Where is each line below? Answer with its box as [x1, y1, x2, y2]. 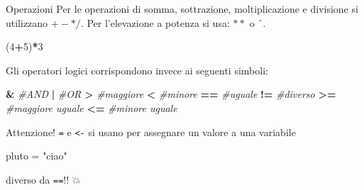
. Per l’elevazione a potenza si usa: [80, 15, 230, 30]
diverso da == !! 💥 [6, 172, 81, 186]
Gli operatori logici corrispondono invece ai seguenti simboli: [6, 62, 268, 77]
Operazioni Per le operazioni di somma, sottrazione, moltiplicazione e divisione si [6, 1, 358, 16]
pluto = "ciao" [6, 148, 67, 163]
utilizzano [6, 15, 48, 30]
